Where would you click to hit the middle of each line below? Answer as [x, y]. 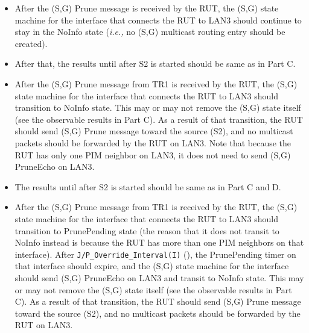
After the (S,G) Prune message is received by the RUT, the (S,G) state [147, 8]
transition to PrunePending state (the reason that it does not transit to [147, 230]
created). [31, 43]
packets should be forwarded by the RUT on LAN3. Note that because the [153, 142]
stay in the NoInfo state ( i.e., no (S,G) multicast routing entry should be [150, 32]
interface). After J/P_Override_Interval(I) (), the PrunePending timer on [155, 254]
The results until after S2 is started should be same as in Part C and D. [148, 186]
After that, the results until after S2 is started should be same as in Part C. [155, 64]
